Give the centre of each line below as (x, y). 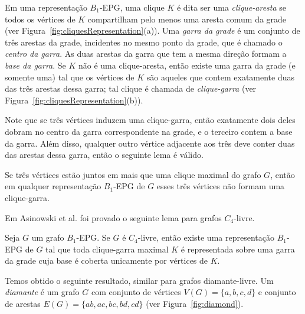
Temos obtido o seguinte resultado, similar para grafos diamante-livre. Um (139, 280)
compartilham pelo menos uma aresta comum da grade (187, 19)
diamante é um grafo (42, 292)
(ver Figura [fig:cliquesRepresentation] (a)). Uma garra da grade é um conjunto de (152, 30)
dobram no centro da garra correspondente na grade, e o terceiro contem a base (149, 131)
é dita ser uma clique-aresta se (232, 7)
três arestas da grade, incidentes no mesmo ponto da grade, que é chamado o (144, 42)
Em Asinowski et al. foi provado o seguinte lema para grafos (113, 217)
